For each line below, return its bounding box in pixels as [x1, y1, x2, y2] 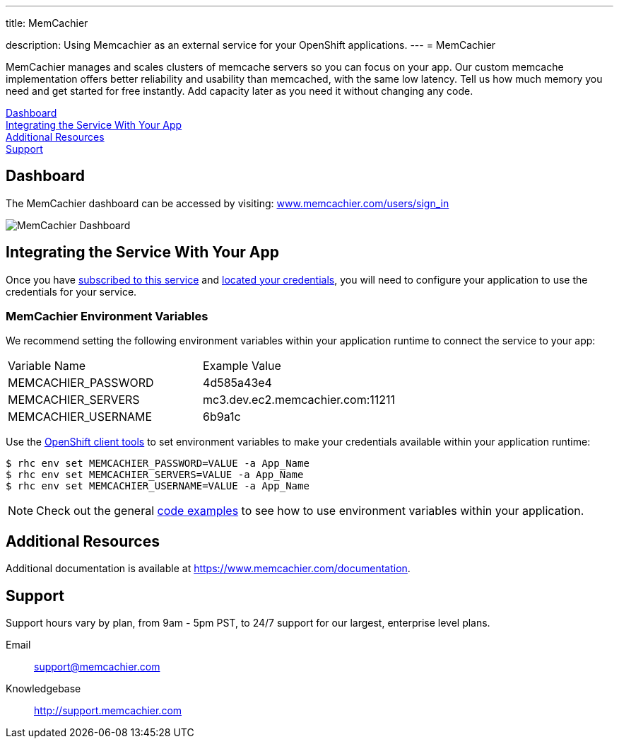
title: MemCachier [6, 17, 88, 29]
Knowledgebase [6, 682, 81, 695]
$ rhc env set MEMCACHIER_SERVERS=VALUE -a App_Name [6, 469, 304, 481]
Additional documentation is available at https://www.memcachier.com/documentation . [6, 562, 411, 575]
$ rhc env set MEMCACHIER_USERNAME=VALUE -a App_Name [6, 480, 309, 492]
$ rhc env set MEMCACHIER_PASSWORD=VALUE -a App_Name [6, 458, 309, 470]
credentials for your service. [6, 285, 137, 298]
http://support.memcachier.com [34, 704, 182, 717]
